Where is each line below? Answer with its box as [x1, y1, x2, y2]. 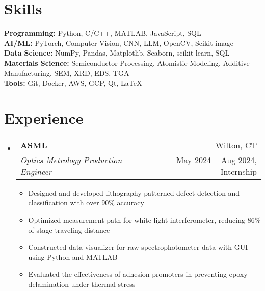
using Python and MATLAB [28, 251, 118, 262]
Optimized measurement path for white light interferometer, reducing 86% [28, 215, 261, 225]
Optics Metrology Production [20, 153, 122, 166]
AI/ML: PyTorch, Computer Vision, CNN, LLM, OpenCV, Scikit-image [4, 37, 234, 48]
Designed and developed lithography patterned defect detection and [28, 187, 240, 198]
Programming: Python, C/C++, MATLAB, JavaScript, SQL [4, 28, 201, 38]
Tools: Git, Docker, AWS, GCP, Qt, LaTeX [4, 77, 142, 88]
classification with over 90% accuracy [28, 197, 144, 208]
